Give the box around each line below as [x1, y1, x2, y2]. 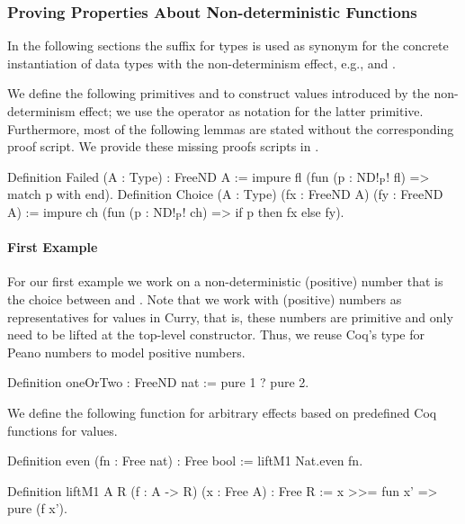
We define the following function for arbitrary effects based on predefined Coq [7, 402, 437, 421]
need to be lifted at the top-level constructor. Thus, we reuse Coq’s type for [7, 325, 425, 344]
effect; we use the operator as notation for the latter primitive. [79, 102, 424, 120]
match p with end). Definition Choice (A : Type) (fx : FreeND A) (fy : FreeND [7, 185, 443, 203]
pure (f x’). [7, 499, 67, 518]
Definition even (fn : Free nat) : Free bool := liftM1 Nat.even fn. [7, 451, 363, 470]
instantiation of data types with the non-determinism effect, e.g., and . [7, 53, 396, 72]
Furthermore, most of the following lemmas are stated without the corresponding [7, 119, 454, 138]
